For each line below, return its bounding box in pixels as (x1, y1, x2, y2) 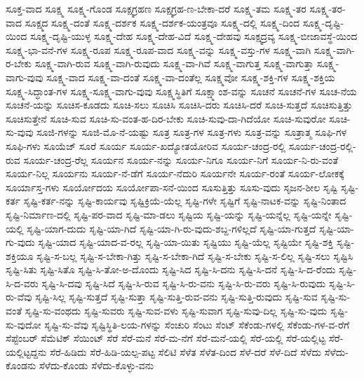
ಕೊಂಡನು (6, 358, 36, 373)
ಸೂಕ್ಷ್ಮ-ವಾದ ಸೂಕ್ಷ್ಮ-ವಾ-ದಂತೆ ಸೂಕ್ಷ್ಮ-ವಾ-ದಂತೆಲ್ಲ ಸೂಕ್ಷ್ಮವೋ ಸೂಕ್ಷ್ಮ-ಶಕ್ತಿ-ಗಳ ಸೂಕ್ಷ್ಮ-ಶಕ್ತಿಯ (46, 69, 335, 84)
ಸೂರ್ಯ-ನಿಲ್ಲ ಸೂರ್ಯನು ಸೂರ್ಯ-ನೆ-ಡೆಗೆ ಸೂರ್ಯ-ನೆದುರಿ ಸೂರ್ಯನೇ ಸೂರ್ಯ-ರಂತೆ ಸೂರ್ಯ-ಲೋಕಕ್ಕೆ (6, 166, 344, 181)
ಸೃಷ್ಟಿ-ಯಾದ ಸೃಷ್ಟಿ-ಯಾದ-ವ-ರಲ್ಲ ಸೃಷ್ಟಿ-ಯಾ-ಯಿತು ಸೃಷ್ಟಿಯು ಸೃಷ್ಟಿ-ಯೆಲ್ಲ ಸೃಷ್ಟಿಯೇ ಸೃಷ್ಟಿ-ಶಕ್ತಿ (38, 235, 334, 249)
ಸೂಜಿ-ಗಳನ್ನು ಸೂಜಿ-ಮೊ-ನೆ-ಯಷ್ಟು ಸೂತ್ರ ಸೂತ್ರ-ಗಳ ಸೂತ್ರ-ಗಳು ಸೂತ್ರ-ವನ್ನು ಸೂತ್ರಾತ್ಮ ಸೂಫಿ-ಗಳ (36, 125, 347, 139)
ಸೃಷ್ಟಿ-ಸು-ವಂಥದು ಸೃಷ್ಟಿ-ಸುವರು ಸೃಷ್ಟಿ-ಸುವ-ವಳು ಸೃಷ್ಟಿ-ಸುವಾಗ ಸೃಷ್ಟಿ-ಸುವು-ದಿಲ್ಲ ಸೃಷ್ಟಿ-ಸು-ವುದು (25, 303, 328, 318)
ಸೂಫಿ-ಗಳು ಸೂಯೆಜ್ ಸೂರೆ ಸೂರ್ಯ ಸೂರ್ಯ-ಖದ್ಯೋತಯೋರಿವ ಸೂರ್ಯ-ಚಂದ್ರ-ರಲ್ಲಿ (6, 138, 286, 153)
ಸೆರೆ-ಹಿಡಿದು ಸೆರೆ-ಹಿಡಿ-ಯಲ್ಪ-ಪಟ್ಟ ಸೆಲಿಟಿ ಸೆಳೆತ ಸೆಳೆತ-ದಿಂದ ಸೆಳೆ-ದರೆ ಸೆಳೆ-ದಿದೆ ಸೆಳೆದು (49, 344, 321, 359)
